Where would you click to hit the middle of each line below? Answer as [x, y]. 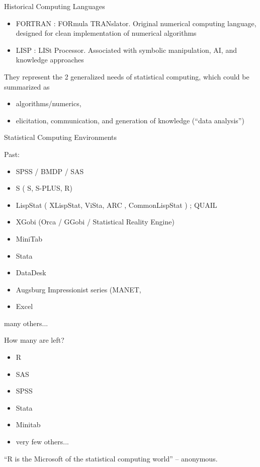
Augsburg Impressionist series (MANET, [78, 289]
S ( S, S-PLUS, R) [44, 188]
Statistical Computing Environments [61, 137]
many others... [26, 323]
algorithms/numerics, [49, 103]
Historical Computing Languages [55, 6]
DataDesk [31, 273]
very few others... [42, 442]
